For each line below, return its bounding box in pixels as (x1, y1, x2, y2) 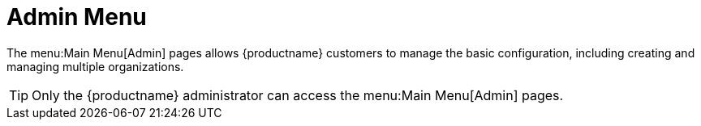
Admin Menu (6, 3, 147, 31)
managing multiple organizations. (6, 59, 184, 73)
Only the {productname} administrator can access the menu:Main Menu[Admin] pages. (32, 86, 564, 103)
